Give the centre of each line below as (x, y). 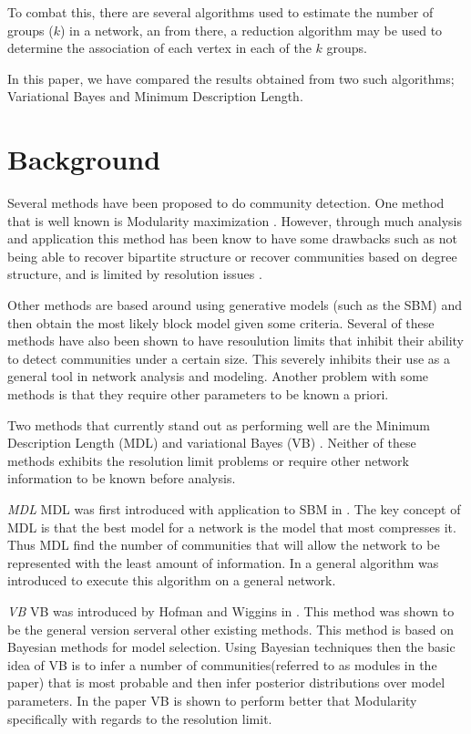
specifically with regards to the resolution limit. (140, 718)
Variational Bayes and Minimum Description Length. (155, 96)
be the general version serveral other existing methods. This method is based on (230, 629)
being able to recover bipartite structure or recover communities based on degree (232, 256)
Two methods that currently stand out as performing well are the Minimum (219, 424)
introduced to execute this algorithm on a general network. (172, 580)
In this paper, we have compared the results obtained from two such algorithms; (231, 78)
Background (84, 159)
